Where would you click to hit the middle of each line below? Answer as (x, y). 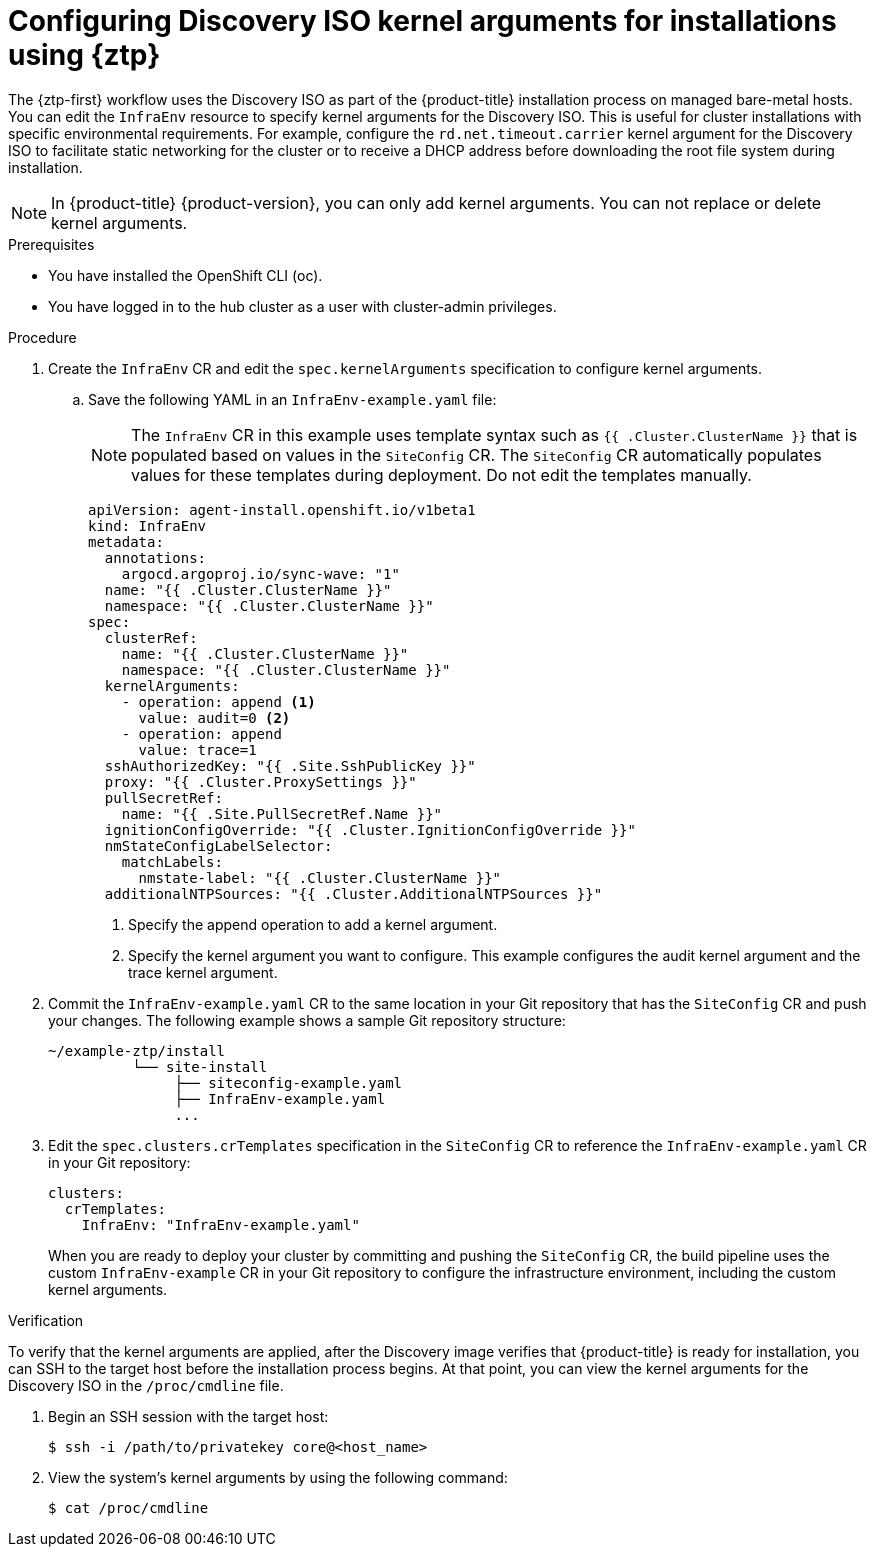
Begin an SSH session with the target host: (188, 1416)
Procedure (42, 337)
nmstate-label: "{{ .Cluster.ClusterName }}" (320, 877)
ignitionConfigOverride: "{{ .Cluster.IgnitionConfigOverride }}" (370, 829)
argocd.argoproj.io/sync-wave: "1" (260, 573)
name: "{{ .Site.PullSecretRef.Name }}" (282, 813)
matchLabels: (172, 861)
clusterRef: (151, 637)
